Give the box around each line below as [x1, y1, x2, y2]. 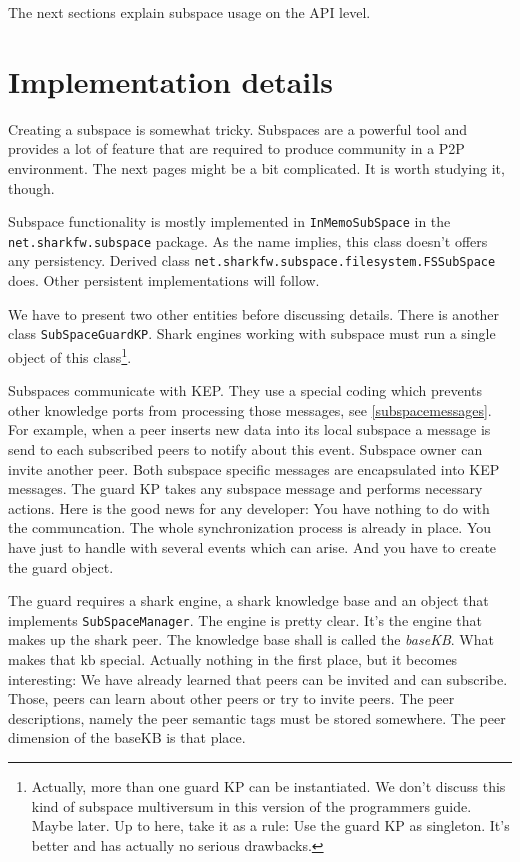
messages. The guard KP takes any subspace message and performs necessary [8, 478, 483, 499]
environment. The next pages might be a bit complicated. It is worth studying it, [8, 157, 505, 178]
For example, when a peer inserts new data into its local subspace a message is [8, 419, 491, 440]
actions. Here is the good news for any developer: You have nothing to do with [8, 497, 490, 518]
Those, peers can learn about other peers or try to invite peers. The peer [8, 688, 455, 709]
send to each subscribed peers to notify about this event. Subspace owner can [8, 438, 483, 459]
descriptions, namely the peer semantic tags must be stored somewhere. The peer [8, 707, 506, 728]
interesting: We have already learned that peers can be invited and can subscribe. [8, 668, 508, 689]
